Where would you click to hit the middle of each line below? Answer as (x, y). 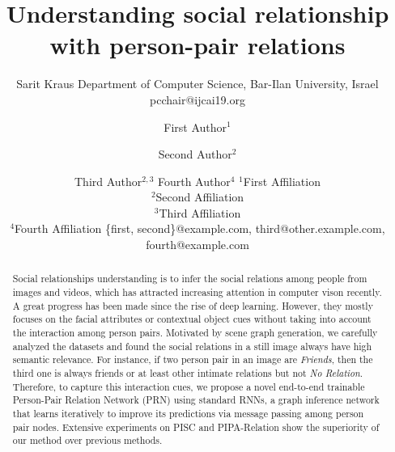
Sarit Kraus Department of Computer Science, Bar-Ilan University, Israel (197, 84)
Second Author (195, 154)
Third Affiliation (200, 212)
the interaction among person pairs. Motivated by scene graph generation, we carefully (195, 333)
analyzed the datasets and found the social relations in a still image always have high (192, 346)
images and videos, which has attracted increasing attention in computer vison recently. (197, 292)
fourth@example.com (197, 245)
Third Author (108, 181)
